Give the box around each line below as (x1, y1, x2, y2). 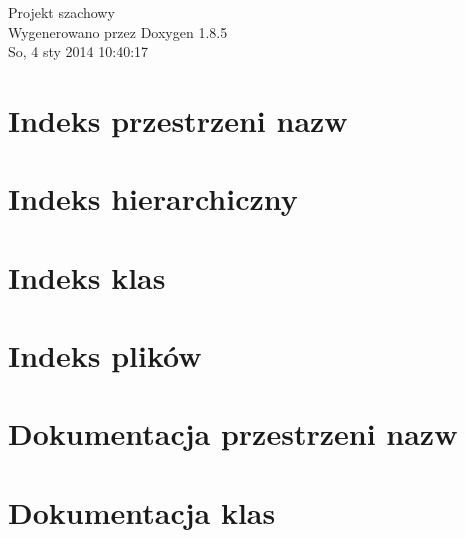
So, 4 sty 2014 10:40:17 (8, 41, 149, 62)
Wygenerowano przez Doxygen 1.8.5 (8, 21, 228, 42)
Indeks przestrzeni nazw (8, 99, 348, 140)
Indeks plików (8, 335, 202, 376)
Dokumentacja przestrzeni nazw (8, 413, 458, 454)
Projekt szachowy (8, 2, 115, 22)
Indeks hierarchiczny (8, 178, 298, 219)
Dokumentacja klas (8, 491, 276, 532)
